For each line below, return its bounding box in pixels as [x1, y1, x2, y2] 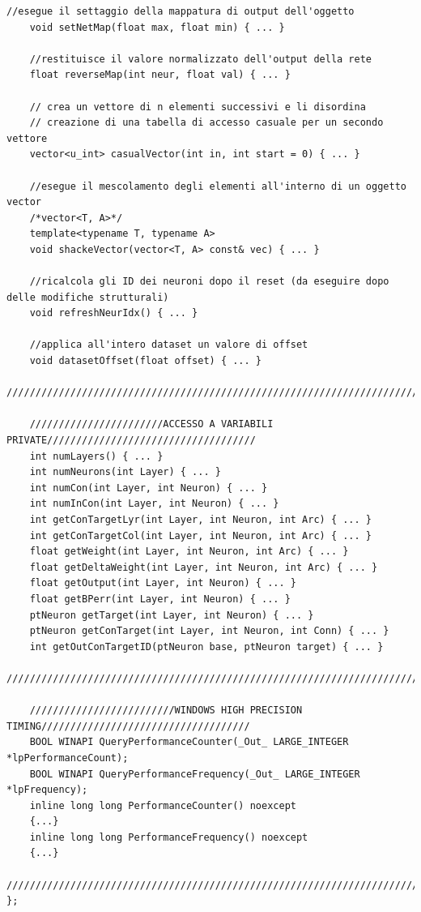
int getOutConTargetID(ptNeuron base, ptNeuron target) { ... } [29, 640, 384, 653]
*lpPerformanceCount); [6, 751, 129, 764]
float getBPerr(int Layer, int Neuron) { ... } [29, 593, 291, 605]
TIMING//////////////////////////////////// [6, 720, 250, 732]
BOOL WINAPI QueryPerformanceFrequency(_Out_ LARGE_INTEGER [29, 768, 360, 780]
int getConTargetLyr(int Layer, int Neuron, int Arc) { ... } [29, 514, 372, 525]
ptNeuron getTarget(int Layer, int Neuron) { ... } [29, 609, 314, 621]
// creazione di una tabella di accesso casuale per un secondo [29, 117, 384, 129]
